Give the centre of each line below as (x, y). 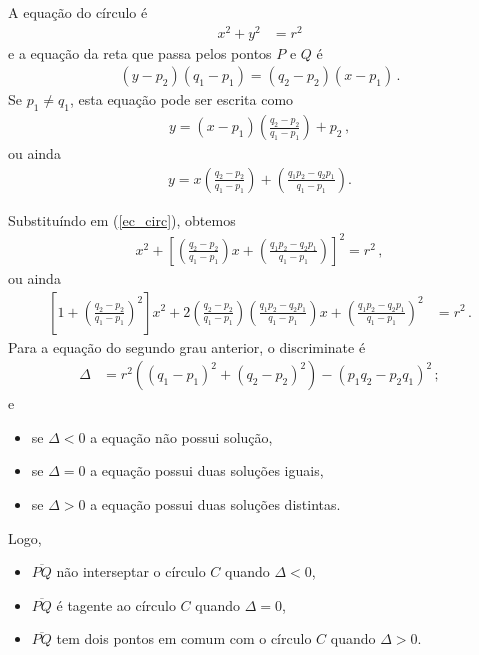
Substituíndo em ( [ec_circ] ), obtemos (122, 219)
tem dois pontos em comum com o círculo (184, 638)
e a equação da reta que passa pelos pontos (140, 52)
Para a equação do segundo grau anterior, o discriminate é (187, 346)
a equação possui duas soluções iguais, (207, 470)
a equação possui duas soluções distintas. (215, 503)
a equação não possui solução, (181, 436)
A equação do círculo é (78, 12)
